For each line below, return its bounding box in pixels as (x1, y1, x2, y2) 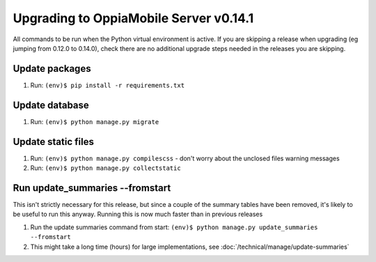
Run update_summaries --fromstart (13, 182, 171, 194)
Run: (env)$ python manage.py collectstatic (30, 164, 181, 172)
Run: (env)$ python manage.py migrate (30, 117, 159, 125)
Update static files (13, 136, 94, 148)
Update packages (13, 63, 91, 75)
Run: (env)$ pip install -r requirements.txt (30, 81, 185, 89)
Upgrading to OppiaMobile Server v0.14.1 (13, 10, 254, 26)
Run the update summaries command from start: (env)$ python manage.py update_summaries (30, 223, 318, 231)
